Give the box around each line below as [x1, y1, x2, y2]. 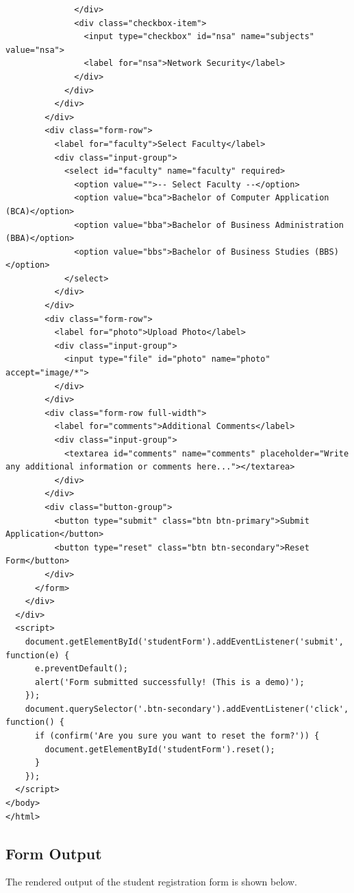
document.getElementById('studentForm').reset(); [45, 744, 275, 754]
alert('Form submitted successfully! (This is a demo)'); [34, 677, 305, 687]
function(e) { [5, 650, 70, 660]
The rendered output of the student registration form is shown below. [5, 874, 297, 889]
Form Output [5, 842, 102, 863]
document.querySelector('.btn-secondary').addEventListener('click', [25, 704, 349, 714]
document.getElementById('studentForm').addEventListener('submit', [25, 636, 344, 647]
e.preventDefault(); [34, 664, 128, 674]
